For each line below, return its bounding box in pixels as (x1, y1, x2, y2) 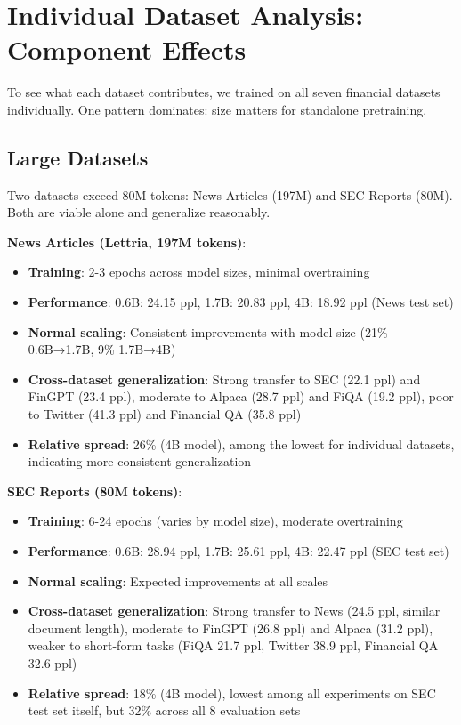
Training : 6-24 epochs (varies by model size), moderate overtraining (28, 512, 403, 530)
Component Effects (7, 31, 247, 68)
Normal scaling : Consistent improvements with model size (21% (28, 322, 388, 341)
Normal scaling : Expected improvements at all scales (28, 571, 328, 590)
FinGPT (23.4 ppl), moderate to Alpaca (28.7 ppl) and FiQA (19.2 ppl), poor (28, 387, 454, 406)
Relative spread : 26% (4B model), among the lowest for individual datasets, (28, 434, 455, 453)
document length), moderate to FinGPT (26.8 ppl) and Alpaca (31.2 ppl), (28, 618, 433, 637)
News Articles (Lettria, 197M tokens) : (7, 232, 247, 251)
